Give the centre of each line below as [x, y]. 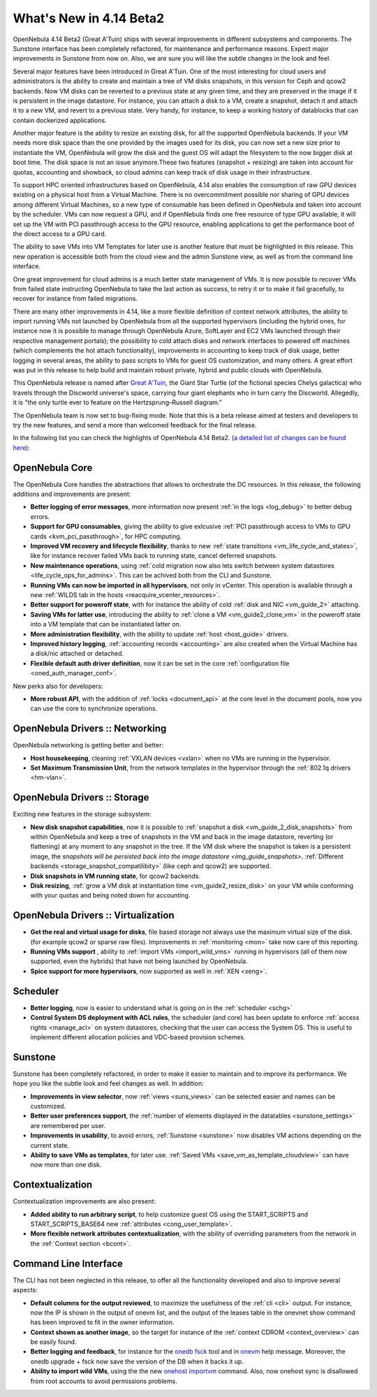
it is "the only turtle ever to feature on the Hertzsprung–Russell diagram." [118, 402]
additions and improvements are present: [72, 494]
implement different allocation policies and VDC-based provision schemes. [138, 1037]
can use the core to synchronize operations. [94, 708]
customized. [48, 1106]
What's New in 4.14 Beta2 [89, 18]
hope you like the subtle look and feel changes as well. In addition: [108, 1083]
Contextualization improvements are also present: [84, 1201]
